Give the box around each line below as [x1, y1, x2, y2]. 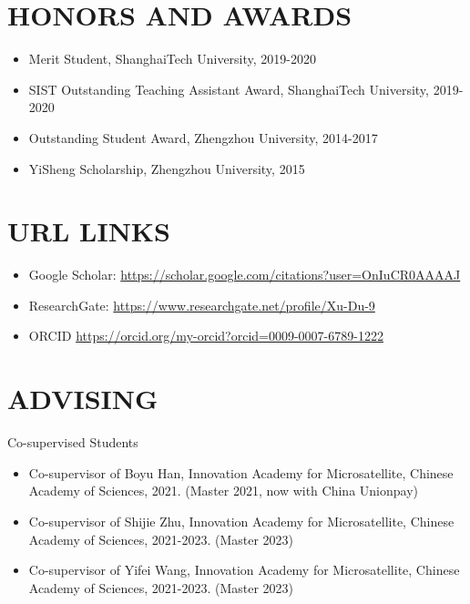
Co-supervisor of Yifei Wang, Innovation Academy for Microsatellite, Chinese [28, 560, 460, 579]
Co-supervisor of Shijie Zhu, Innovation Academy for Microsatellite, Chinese [28, 511, 455, 530]
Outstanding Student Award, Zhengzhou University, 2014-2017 [28, 128, 378, 147]
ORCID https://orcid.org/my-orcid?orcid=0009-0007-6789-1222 [28, 326, 383, 345]
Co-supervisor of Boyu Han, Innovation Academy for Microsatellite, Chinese [28, 463, 454, 482]
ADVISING [7, 380, 158, 417]
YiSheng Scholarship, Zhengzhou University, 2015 [28, 159, 305, 178]
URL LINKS [7, 212, 170, 250]
